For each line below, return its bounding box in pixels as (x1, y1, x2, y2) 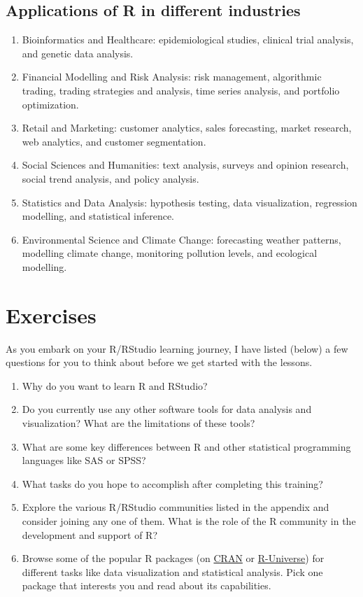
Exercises (6, 300, 97, 329)
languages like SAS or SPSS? (22, 453, 146, 468)
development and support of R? (22, 527, 158, 542)
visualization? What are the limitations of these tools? (22, 416, 255, 430)
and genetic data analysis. (22, 45, 134, 60)
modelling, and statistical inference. (22, 209, 175, 223)
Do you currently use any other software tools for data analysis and (22, 402, 312, 416)
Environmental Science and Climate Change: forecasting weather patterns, (22, 232, 341, 246)
